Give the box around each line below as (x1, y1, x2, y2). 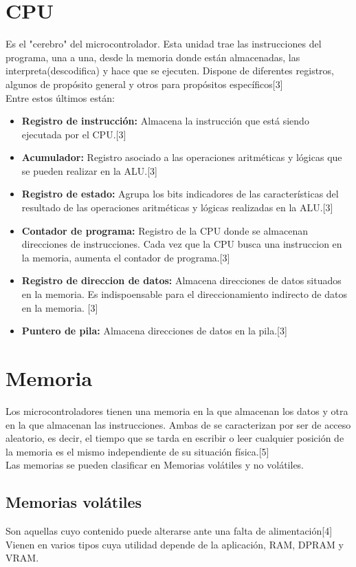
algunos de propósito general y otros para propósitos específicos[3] (5, 76, 283, 91)
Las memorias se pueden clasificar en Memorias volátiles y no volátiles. (5, 458, 304, 472)
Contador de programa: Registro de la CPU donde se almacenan (21, 223, 308, 237)
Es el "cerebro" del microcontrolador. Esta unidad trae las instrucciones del (5, 36, 322, 51)
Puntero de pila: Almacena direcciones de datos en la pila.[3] (21, 323, 287, 338)
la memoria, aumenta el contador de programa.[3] (21, 250, 230, 264)
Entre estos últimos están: (5, 90, 115, 105)
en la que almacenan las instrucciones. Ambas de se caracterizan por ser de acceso (5, 417, 351, 431)
